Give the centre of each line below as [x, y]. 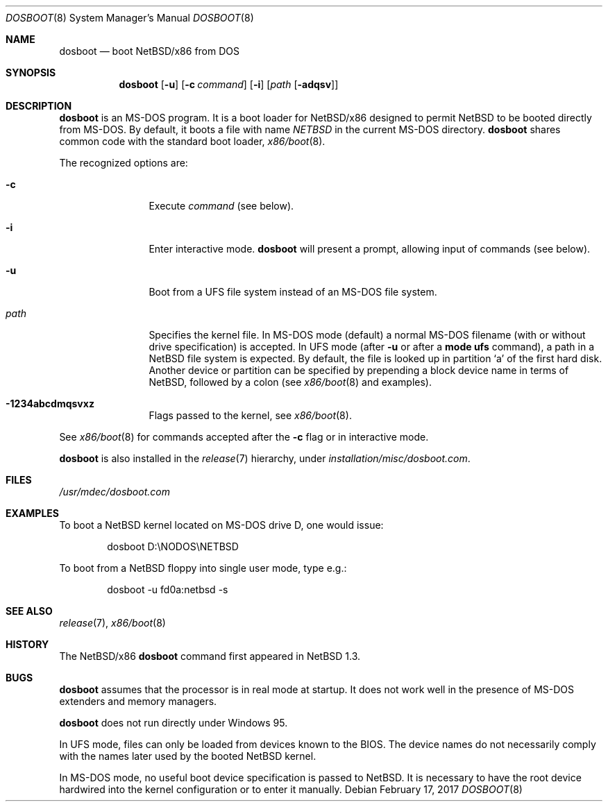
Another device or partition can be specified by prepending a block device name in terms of [359, 370]
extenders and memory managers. [138, 701]
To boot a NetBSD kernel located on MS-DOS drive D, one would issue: [221, 525]
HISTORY [27, 644]
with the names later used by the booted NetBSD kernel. [188, 756]
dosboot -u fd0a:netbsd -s [168, 589]
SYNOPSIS [31, 73]
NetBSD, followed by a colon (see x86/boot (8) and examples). [290, 382]
